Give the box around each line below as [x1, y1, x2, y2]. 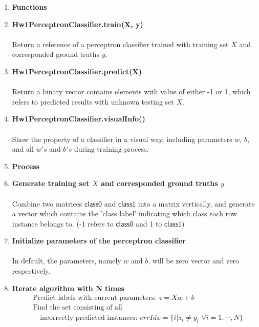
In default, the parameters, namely [12, 255, 121, 266]
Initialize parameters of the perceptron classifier [12, 235, 186, 246]
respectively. [12, 265, 51, 276]
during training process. [74, 144, 149, 154]
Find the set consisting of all [33, 304, 122, 312]
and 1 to [136, 218, 162, 229]
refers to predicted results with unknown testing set [12, 96, 174, 107]
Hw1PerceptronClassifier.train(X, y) [12, 18, 143, 29]
